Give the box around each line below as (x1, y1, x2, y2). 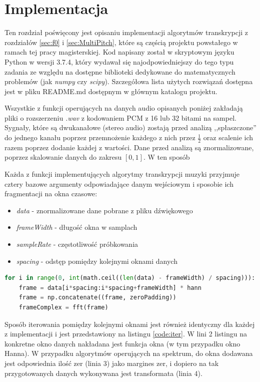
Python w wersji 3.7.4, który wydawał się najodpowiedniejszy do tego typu (4, 56, 234, 67)
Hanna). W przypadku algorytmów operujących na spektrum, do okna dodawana (4, 348, 253, 358)
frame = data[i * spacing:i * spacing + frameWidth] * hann (18, 284, 201, 291)
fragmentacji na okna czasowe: (4, 188, 97, 199)
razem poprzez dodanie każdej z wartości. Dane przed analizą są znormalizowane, (4, 142, 254, 152)
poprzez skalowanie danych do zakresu (4, 152, 122, 162)
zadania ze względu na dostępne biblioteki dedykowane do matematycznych (4, 66, 235, 77)
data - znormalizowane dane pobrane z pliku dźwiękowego (16, 205, 193, 215)
